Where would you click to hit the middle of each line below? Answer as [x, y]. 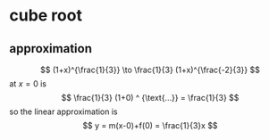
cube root [46, 16]
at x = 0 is [28, 84]
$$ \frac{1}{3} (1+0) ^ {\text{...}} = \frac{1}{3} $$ [150, 98]
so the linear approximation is [63, 111]
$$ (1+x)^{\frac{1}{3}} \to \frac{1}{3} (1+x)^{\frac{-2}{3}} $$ [150, 70]
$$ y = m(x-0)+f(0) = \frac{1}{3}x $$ [150, 125]
